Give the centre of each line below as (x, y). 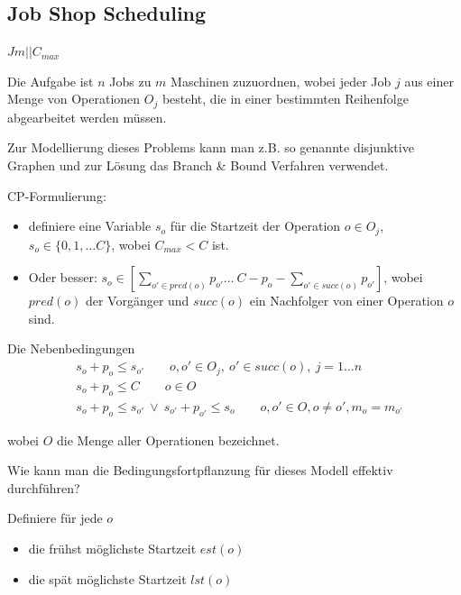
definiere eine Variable (90, 226)
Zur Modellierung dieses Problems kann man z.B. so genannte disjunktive (211, 147)
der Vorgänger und (137, 301)
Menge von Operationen (74, 99)
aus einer (429, 81)
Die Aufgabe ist (51, 81)
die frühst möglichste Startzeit (112, 548)
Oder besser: (63, 277)
